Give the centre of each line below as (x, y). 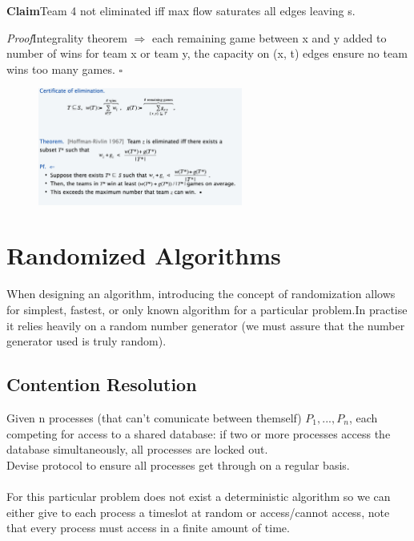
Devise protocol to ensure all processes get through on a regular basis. (178, 464)
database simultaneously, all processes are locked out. (137, 449)
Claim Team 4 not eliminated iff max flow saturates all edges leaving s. (181, 10)
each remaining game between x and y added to (269, 37)
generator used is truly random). (86, 341)
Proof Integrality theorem (67, 37)
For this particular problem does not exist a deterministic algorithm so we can (199, 496)
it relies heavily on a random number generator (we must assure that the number (206, 325)
